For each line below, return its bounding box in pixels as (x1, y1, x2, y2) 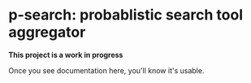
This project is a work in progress (8, 50, 123, 59)
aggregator (8, 23, 86, 41)
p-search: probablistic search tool (8, 6, 244, 24)
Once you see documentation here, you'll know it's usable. (8, 65, 205, 75)
